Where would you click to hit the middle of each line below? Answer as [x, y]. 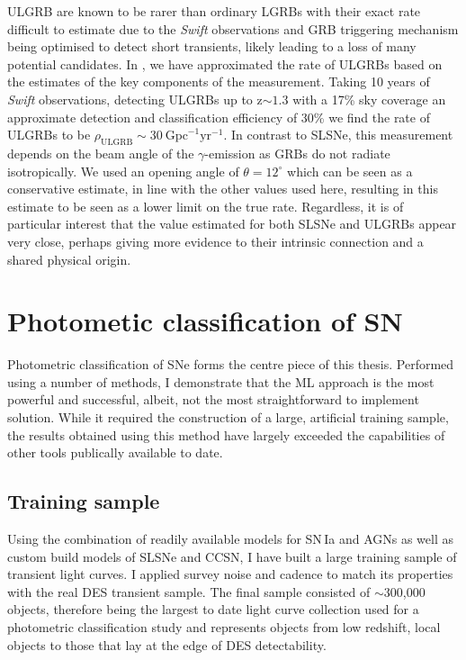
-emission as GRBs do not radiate [297, 153]
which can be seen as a [350, 171]
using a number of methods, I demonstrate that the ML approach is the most [221, 381]
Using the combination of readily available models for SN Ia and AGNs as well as [230, 538]
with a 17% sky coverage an [369, 99]
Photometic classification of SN [205, 321]
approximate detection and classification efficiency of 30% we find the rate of [219, 117]
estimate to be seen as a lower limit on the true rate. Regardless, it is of [206, 206]
